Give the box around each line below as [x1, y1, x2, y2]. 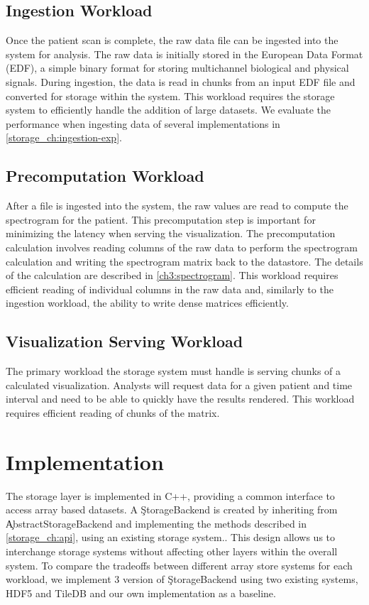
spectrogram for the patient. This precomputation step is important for [6, 212, 316, 227]
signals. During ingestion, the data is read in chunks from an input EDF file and [6, 74, 356, 89]
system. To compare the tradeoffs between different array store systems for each [6, 557, 353, 572]
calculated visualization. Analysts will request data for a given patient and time [6, 377, 353, 392]
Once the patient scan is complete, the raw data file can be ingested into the [6, 33, 338, 48]
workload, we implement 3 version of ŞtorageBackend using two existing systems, [6, 572, 358, 587]
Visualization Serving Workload [6, 330, 243, 352]
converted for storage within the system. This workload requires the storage [6, 88, 335, 103]
